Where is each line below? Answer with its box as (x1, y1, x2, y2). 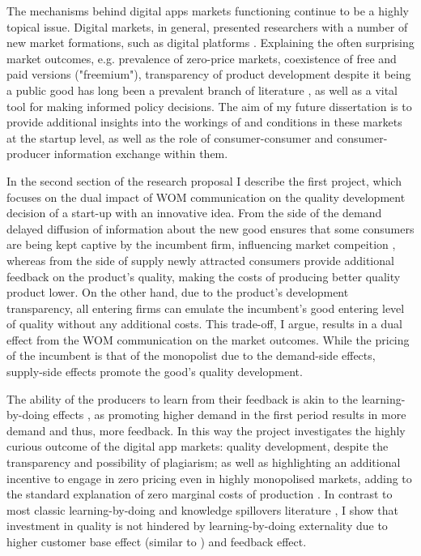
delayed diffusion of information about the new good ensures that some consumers (6, 220, 415, 237)
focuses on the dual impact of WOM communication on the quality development (6, 188, 406, 205)
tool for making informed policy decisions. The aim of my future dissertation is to (6, 97, 412, 114)
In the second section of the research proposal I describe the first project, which (6, 172, 402, 189)
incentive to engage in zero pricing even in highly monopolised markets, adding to (6, 469, 412, 486)
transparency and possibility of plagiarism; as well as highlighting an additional (6, 454, 401, 471)
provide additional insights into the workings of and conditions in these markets (6, 113, 402, 130)
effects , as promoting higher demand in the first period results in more (53, 406, 406, 423)
